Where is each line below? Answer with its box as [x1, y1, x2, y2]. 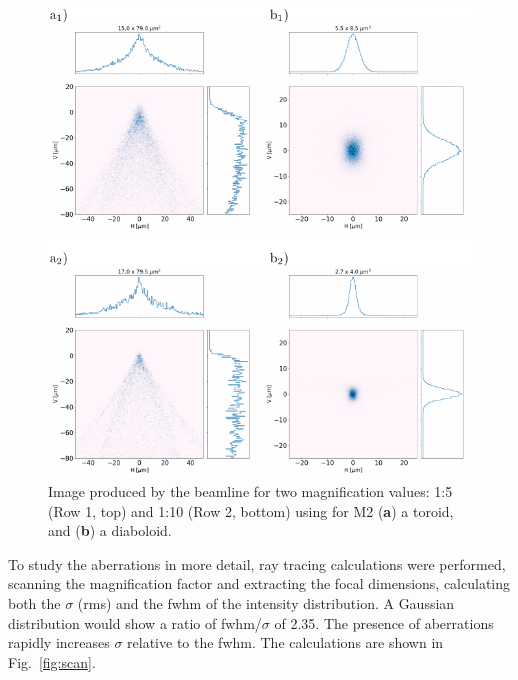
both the [8, 593, 61, 613]
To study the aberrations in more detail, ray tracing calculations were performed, [8, 553, 506, 574]
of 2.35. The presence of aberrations [274, 612, 494, 633]
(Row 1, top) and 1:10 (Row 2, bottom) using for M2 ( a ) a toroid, [48, 500, 454, 521]
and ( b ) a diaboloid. [48, 520, 172, 541]
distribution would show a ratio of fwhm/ [8, 612, 262, 633]
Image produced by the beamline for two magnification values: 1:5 [48, 481, 453, 502]
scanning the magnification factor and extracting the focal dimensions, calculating [8, 573, 511, 594]
